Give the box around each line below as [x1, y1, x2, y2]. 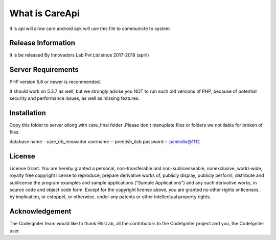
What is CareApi [9, 8, 80, 19]
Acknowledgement [9, 207, 72, 216]
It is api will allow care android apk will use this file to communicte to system [9, 25, 170, 32]
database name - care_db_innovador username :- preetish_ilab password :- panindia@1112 [9, 138, 200, 145]
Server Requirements [9, 65, 79, 74]
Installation [9, 109, 46, 117]
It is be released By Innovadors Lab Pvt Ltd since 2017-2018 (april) [9, 52, 149, 58]
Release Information [9, 39, 76, 47]
